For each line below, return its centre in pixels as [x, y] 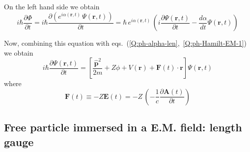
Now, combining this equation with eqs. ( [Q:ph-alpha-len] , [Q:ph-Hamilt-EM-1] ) [125, 43]
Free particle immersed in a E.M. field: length [123, 127]
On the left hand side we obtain [52, 6]
